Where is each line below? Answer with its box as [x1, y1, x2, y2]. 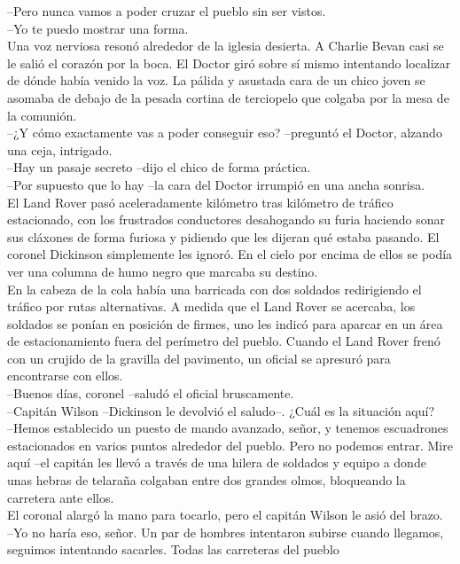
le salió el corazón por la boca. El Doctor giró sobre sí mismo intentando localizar [7, 53, 451, 72]
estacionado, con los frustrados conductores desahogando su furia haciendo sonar [7, 210, 445, 229]
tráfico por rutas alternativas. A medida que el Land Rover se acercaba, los [7, 297, 416, 316]
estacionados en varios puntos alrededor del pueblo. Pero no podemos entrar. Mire [7, 435, 453, 454]
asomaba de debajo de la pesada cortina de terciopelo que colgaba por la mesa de [7, 88, 449, 106]
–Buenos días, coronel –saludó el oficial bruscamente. [7, 384, 294, 403]
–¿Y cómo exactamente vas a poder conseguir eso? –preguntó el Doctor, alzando [7, 123, 442, 142]
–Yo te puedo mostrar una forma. [7, 19, 189, 37]
